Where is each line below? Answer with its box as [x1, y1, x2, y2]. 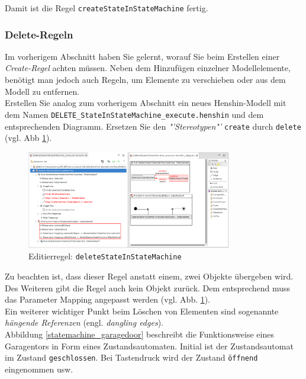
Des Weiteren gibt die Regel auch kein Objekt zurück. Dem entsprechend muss [5, 281, 291, 294]
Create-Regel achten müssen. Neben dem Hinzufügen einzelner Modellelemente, [5, 62, 291, 74]
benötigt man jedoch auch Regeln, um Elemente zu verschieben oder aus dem [5, 73, 286, 86]
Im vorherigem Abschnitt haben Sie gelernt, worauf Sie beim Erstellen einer [5, 50, 280, 62]
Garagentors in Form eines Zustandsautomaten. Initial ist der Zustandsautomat [5, 339, 294, 352]
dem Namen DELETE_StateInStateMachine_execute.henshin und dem [5, 108, 264, 120]
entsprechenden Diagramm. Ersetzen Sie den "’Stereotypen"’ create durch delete [5, 120, 301, 132]
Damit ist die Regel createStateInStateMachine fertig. [5, 2, 208, 14]
